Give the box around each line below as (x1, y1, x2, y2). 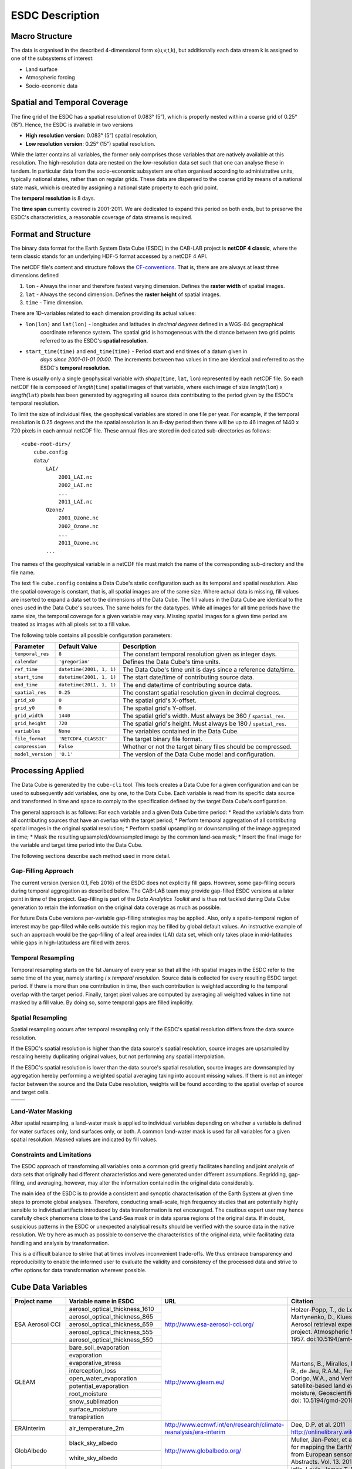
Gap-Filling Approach (11, 867, 74, 875)
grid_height (14, 720, 46, 727)
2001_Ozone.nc (58, 515, 99, 521)
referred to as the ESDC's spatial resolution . (40, 337, 148, 344)
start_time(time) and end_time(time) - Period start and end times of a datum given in (25, 348, 248, 355)
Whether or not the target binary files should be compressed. (122, 742, 292, 750)
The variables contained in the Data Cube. (122, 727, 239, 735)
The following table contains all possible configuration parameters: (11, 632, 172, 639)
